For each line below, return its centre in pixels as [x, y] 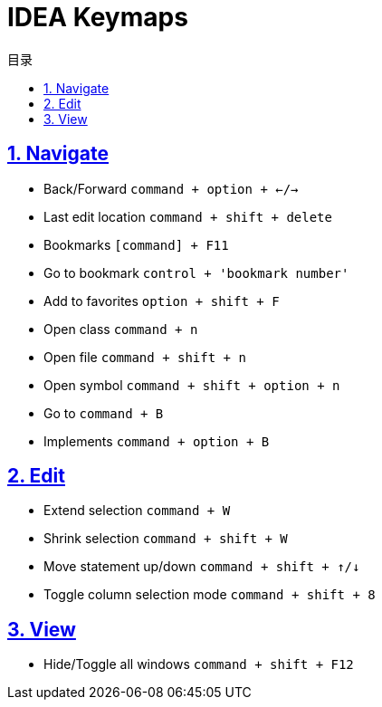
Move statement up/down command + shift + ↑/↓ [202, 567]
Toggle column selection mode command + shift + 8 [210, 595]
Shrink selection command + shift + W [166, 539]
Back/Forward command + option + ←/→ [171, 188]
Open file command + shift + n [145, 357]
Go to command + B [104, 413]
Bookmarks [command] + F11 [136, 244]
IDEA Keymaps [98, 17]
